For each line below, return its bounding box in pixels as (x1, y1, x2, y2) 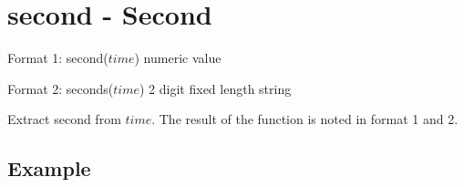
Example (7, 154, 91, 182)
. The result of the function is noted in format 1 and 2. (151, 109, 459, 129)
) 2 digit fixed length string (139, 78, 292, 98)
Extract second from (7, 109, 121, 129)
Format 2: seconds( (7, 78, 114, 98)
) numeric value (134, 48, 222, 68)
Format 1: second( (7, 48, 108, 68)
